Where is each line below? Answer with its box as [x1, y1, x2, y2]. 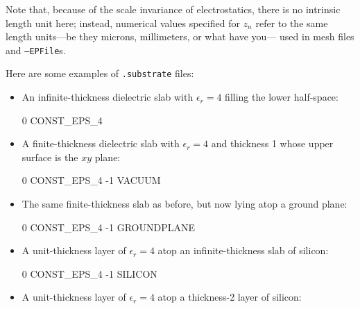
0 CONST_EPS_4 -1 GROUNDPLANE [22, 219, 195, 234]
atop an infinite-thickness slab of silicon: [157, 243, 329, 258]
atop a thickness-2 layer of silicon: [157, 290, 302, 304]
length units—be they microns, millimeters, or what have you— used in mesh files [6, 29, 354, 44]
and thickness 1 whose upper [211, 136, 334, 151]
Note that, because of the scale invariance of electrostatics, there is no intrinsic [6, 2, 341, 16]
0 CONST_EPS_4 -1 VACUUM [22, 173, 161, 187]
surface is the [22, 149, 78, 164]
